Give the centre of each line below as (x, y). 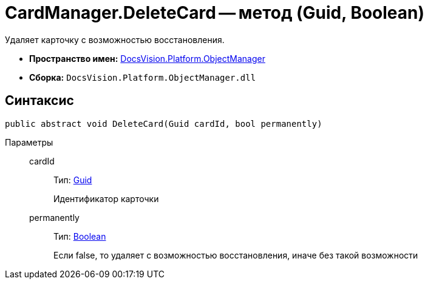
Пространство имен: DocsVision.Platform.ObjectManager (147, 58)
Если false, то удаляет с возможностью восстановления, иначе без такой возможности (236, 255)
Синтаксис (39, 101)
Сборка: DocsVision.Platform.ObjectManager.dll (143, 77)
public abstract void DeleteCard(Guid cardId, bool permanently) (164, 123)
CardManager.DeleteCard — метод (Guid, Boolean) (215, 13)
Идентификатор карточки (106, 198)
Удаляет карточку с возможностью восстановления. (115, 39)
